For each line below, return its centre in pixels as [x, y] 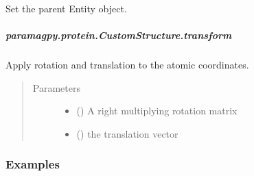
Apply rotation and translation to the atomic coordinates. [127, 65]
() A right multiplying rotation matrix [157, 111]
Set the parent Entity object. [66, 8]
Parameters [56, 87]
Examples [33, 164]
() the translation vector [127, 133]
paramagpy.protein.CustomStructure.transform [119, 35]
